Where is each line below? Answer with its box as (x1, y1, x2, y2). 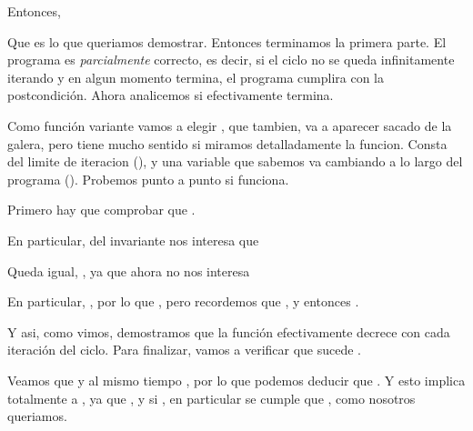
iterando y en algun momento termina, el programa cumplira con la (7, 67, 384, 86)
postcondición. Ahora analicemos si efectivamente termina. (7, 85, 334, 105)
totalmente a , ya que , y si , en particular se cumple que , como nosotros (7, 388, 416, 407)
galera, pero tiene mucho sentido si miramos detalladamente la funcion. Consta (7, 134, 448, 153)
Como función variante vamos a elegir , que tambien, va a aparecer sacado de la (7, 115, 452, 135)
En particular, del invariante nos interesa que (7, 230, 259, 249)
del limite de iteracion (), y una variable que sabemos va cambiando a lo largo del (7, 152, 463, 171)
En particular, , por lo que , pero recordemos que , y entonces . (7, 292, 359, 311)
